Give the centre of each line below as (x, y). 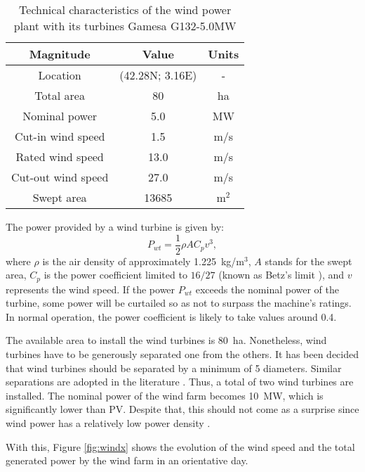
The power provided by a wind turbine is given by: (115, 227)
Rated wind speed (60, 157)
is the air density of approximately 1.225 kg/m (144, 261)
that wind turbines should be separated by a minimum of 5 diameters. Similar (174, 368)
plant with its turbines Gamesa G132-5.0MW (125, 26)
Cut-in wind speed (60, 136)
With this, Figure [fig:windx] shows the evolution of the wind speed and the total (180, 446)
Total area (60, 95)
